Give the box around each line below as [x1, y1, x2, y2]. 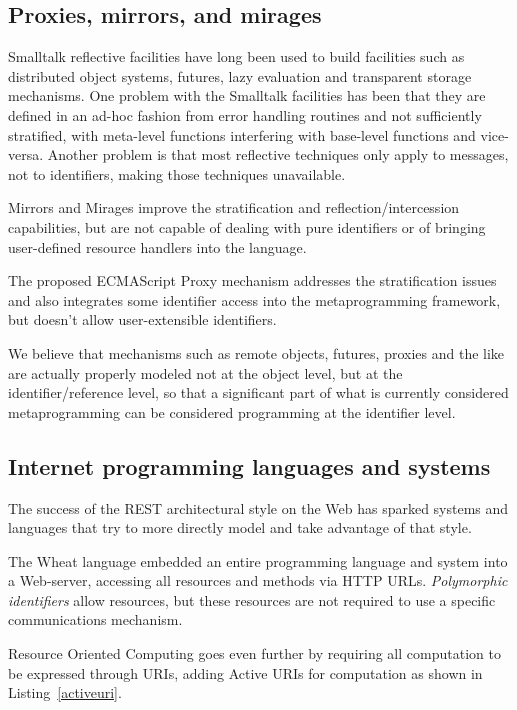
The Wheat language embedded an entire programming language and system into [8, 550, 508, 571]
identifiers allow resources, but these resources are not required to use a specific [8, 589, 496, 610]
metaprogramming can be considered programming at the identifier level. [8, 401, 456, 422]
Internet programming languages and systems [8, 450, 491, 481]
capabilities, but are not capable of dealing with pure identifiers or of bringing [8, 216, 486, 237]
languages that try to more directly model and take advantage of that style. [8, 517, 472, 538]
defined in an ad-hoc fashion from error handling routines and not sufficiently [8, 104, 482, 125]
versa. [8, 144, 44, 165]
